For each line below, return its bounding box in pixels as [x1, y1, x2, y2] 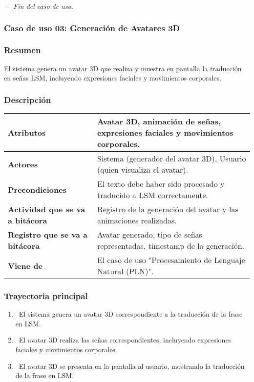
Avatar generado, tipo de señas [97, 229, 202, 241]
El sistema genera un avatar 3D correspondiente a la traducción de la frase [19, 309, 243, 319]
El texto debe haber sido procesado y [97, 178, 225, 190]
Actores [8, 158, 38, 170]
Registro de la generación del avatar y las [97, 203, 238, 215]
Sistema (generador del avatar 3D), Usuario [97, 153, 246, 164]
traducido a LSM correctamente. [97, 189, 208, 201]
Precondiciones [8, 183, 66, 195]
